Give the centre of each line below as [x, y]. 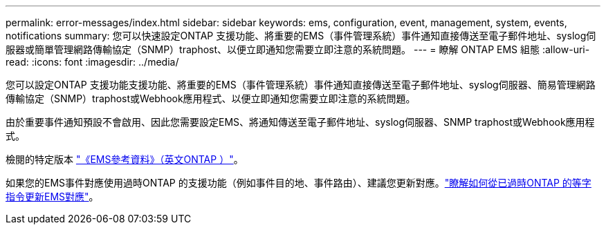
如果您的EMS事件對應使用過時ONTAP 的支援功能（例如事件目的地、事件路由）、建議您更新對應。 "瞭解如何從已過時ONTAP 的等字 [299, 183]
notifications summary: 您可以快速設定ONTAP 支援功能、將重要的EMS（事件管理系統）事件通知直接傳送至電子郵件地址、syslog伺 [301, 36]
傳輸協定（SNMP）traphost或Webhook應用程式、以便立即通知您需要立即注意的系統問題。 [211, 98]
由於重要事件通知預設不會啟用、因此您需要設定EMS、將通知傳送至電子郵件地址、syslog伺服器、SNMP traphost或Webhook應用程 [300, 122]
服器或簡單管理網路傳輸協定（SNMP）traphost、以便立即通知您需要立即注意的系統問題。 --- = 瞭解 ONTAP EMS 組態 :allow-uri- [298, 49]
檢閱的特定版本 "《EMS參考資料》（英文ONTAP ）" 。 [125, 159]
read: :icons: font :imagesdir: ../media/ [92, 62]
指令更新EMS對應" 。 [52, 197]
